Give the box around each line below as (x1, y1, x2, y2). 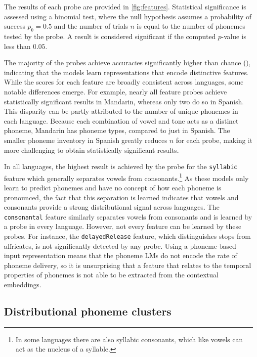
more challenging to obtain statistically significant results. (4, 144, 179, 155)
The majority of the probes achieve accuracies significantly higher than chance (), (4, 57, 251, 68)
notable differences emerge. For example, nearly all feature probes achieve (4, 86, 227, 96)
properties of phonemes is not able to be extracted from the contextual (4, 269, 218, 280)
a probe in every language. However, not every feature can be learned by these (4, 221, 242, 231)
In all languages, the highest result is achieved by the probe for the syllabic (4, 161, 238, 172)
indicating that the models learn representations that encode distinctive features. (4, 67, 249, 77)
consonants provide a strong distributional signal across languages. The (4, 202, 219, 212)
